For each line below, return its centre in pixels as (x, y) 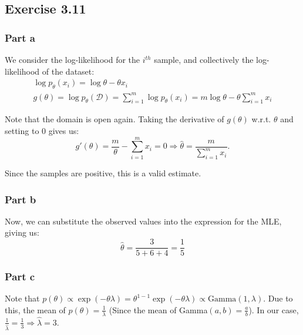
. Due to (278, 298)
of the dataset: (68, 71)
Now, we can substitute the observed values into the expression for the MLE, (143, 221)
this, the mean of (35, 309)
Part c (20, 277)
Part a (20, 37)
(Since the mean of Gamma (158, 309)
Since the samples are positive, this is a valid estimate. (103, 173)
